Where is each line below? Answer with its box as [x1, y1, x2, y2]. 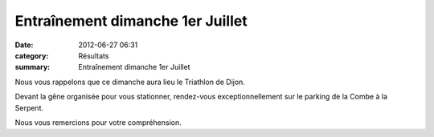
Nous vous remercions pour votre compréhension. [14, 117, 182, 127]
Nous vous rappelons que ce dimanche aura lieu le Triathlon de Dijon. [14, 77, 245, 87]
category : [14, 50, 49, 60]
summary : [14, 62, 51, 72]
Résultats [78, 50, 109, 60]
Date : [14, 40, 34, 50]
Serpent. [14, 103, 44, 112]
